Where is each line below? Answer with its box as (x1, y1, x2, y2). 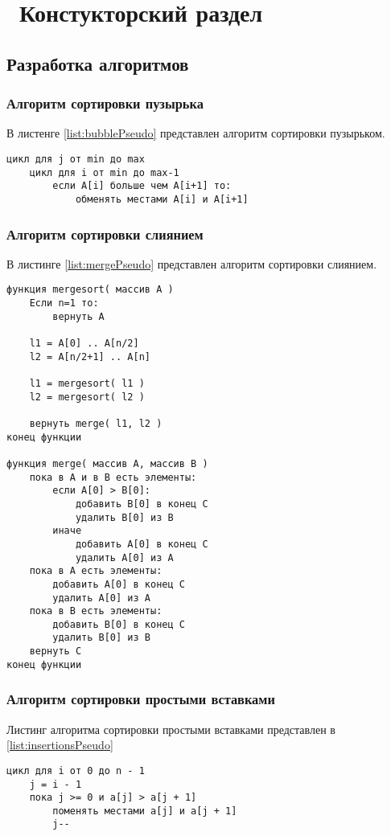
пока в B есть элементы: (29, 605, 163, 617)
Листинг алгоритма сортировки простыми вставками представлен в (6, 720, 335, 737)
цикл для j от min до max (6, 153, 145, 165)
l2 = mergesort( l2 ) (29, 391, 145, 403)
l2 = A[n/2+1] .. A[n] (29, 350, 150, 363)
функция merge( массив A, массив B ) (6, 457, 208, 469)
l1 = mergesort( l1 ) (29, 378, 145, 389)
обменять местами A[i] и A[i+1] (75, 193, 249, 205)
